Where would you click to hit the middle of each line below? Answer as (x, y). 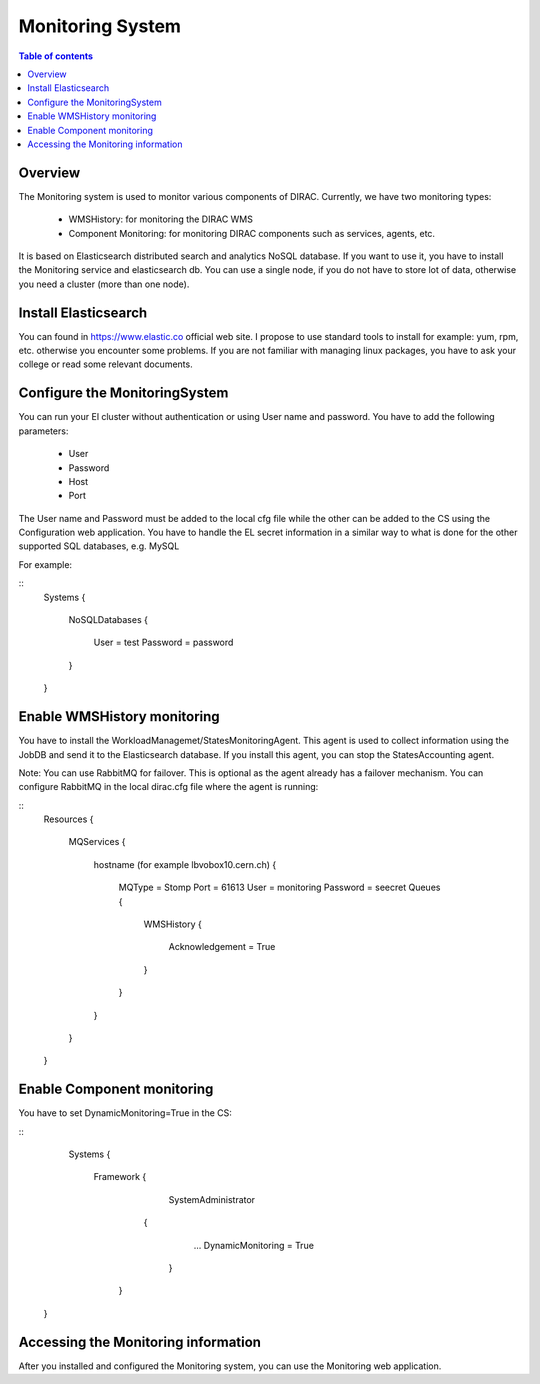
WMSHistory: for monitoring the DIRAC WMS (161, 219)
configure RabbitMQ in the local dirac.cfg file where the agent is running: (168, 787)
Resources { (68, 819)
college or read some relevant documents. (106, 364)
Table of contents (56, 56)
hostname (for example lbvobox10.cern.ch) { (185, 864)
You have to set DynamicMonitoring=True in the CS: (125, 1113)
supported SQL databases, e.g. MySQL (99, 546)
